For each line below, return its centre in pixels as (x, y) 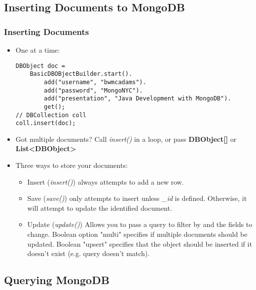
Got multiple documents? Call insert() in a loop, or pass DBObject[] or (126, 139)
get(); (55, 107)
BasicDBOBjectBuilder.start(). (81, 74)
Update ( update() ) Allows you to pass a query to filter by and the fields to (140, 224)
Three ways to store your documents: (72, 165)
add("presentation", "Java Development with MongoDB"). (138, 99)
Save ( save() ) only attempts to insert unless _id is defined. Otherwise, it (137, 198)
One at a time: (38, 50)
